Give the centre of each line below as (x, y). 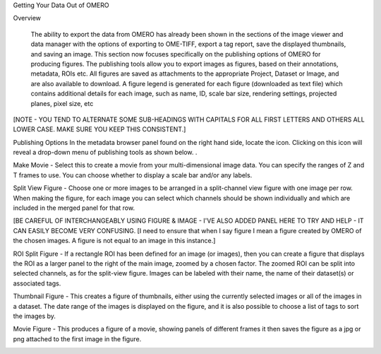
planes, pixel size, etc (62, 103)
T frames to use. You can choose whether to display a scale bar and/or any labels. (133, 175)
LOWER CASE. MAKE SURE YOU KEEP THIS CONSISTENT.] (99, 129)
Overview (27, 18)
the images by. (35, 316)
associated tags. (37, 283)
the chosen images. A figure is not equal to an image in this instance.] (114, 241)
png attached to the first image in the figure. (77, 338)
